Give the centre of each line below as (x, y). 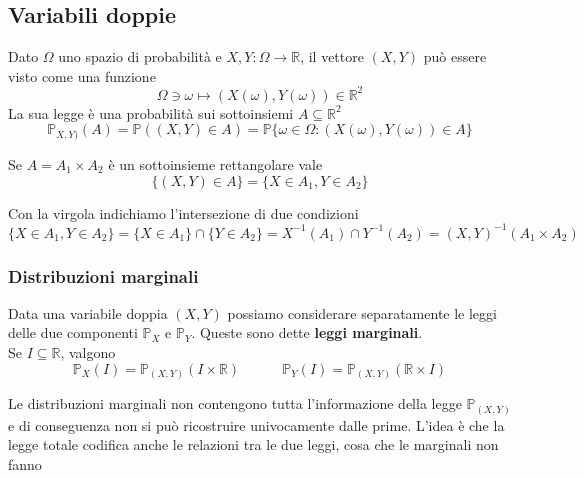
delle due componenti (73, 332)
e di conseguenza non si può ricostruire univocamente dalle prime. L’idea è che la (256, 424)
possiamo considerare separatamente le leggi (362, 312)
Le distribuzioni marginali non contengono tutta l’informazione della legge (235, 403)
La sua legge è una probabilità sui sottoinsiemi (151, 112)
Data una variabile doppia (88, 312)
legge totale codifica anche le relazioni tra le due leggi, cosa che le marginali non (253, 444)
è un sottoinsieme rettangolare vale (215, 163)
